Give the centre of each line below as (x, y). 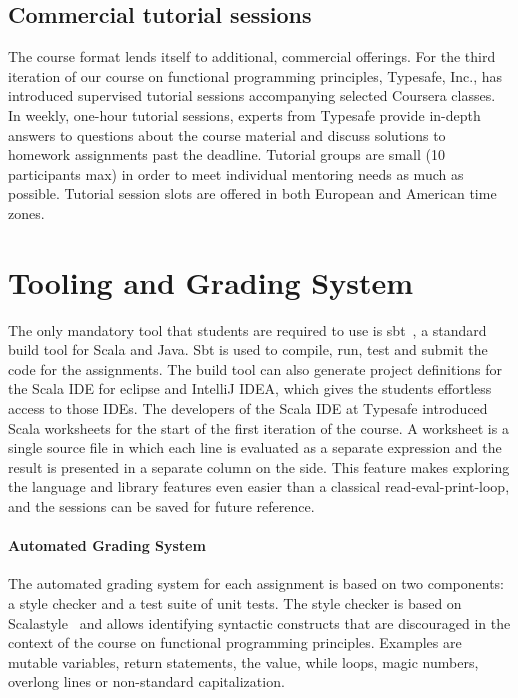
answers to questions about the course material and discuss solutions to (227, 134)
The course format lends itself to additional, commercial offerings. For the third (252, 56)
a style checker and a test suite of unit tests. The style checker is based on (235, 603)
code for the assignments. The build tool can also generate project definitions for (255, 368)
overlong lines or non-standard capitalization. (146, 681)
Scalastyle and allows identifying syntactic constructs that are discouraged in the (259, 622)
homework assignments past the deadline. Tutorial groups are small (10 (226, 154)
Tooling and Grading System (211, 281)
